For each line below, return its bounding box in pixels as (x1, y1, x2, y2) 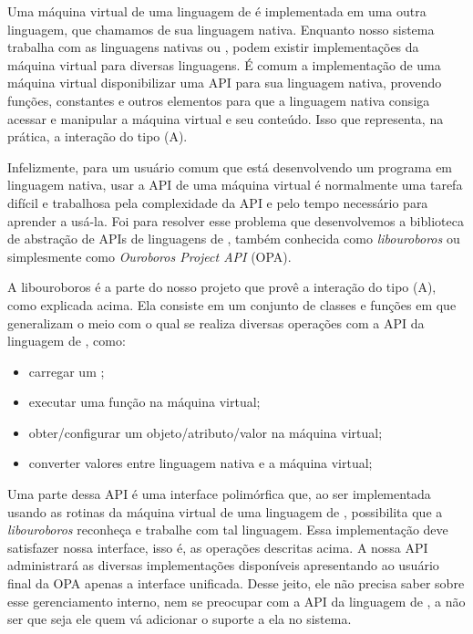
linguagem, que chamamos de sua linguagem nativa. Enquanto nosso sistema (7, 19, 435, 38)
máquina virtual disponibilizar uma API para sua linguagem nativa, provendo (7, 73, 442, 92)
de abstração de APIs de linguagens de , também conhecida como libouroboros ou (7, 229, 460, 248)
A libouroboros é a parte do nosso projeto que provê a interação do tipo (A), (7, 277, 437, 296)
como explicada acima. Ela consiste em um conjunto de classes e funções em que (7, 295, 457, 314)
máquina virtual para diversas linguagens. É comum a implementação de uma (7, 55, 441, 74)
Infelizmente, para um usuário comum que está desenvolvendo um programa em (7, 157, 453, 176)
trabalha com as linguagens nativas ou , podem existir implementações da (7, 37, 419, 57)
